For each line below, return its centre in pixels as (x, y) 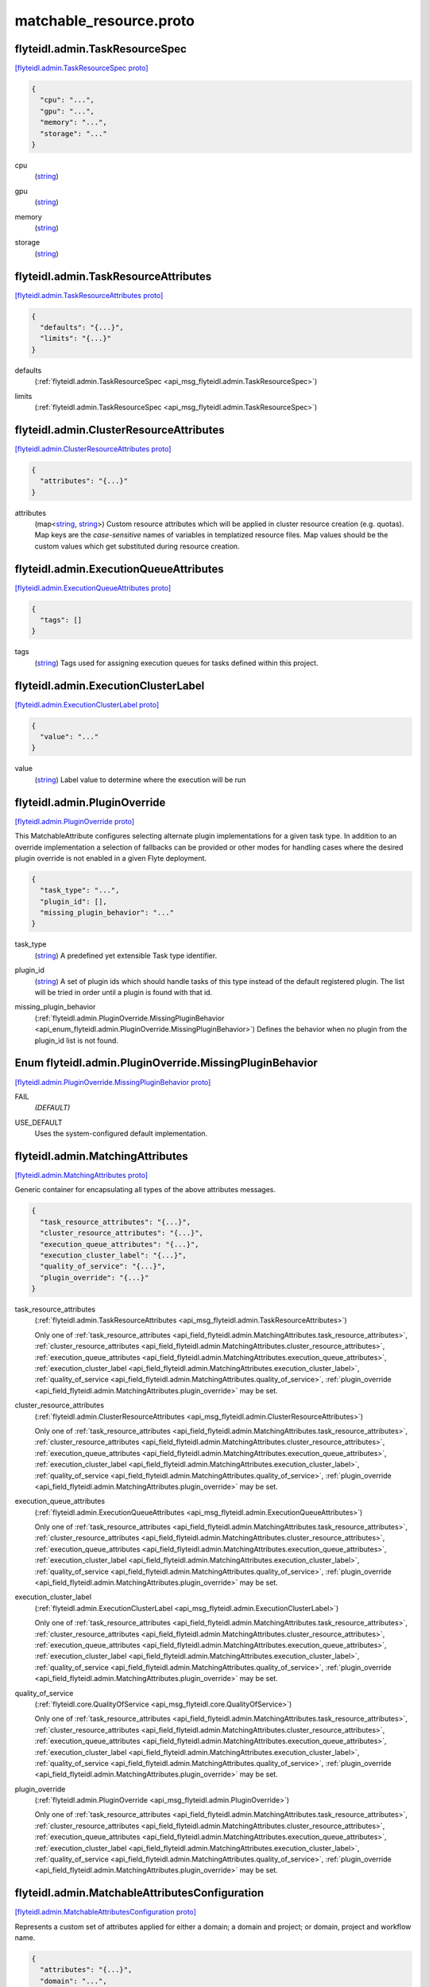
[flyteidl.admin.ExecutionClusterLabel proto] (87, 704)
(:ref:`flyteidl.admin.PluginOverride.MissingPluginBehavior (129, 1018)
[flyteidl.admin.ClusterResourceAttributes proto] (93, 448)
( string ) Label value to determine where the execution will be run (140, 780)
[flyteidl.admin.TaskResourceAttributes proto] (89, 295)
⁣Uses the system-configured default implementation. (121, 1133)
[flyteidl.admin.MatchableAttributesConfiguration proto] (105, 1912)
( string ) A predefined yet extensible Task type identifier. (126, 955)
